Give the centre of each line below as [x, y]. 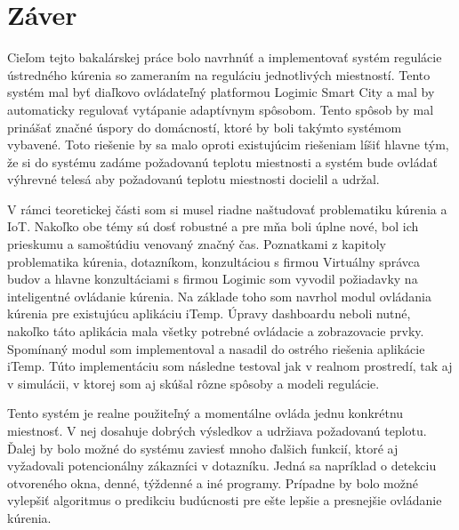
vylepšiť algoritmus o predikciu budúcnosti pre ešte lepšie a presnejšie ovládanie [225, 500]
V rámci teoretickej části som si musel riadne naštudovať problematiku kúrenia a [227, 209]
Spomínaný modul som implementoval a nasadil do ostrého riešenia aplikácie [216, 348]
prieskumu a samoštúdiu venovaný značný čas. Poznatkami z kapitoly [197, 244]
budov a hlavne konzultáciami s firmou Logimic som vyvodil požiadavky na [213, 279]
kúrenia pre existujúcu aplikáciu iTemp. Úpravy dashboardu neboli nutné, [209, 313]
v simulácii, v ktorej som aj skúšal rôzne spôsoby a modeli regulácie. [193, 383]
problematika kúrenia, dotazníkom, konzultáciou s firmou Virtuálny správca [213, 261]
